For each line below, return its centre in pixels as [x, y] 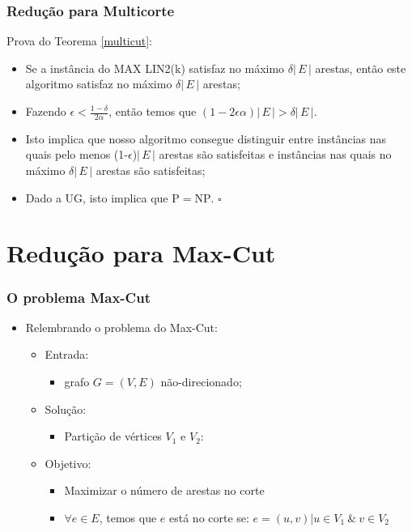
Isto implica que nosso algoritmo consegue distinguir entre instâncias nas [206, 138]
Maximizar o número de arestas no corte [164, 490]
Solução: [66, 409]
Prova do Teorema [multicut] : [79, 41]
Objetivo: [68, 463]
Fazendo [46, 111]
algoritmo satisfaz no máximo [99, 84]
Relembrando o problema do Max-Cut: [121, 327]
